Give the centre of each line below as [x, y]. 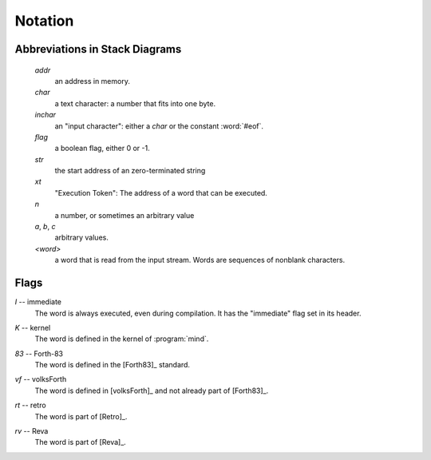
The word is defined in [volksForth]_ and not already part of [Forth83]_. [152, 391]
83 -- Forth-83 [39, 353]
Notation [44, 21]
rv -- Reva [32, 431]
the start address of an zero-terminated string [130, 171]
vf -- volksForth [41, 379]
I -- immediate [38, 302]
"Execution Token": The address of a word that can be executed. [161, 192]
